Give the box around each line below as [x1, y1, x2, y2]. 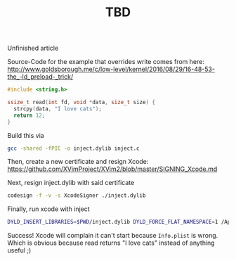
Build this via [7, 131, 44, 139]
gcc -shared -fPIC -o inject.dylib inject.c [7, 145, 140, 152]
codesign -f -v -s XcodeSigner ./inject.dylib [7, 192, 146, 199]
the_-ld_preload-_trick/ [7, 72, 74, 81]
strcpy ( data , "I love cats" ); [13, 105, 102, 113]
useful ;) [7, 246, 32, 255]
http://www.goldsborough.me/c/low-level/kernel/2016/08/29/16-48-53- [7, 65, 216, 74]
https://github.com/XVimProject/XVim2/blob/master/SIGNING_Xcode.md [7, 165, 218, 173]
